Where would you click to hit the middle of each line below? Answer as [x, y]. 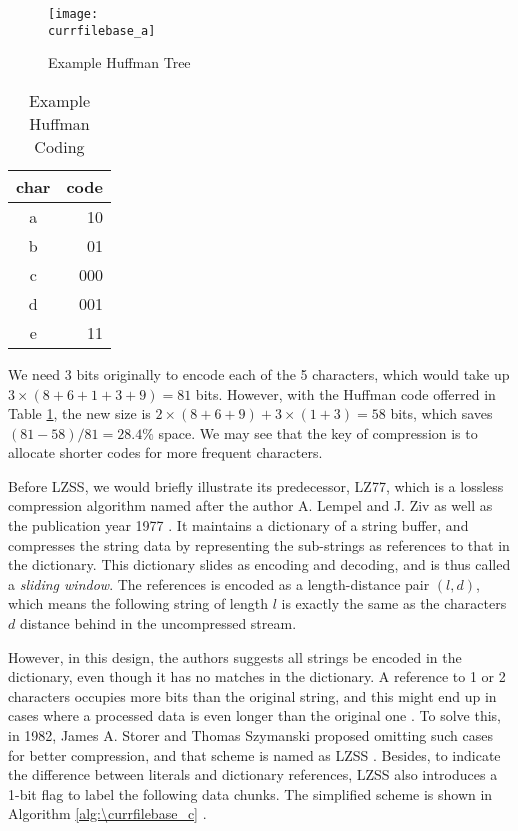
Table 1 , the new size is [79, 413]
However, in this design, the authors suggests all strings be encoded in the [235, 656]
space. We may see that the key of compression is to [318, 432]
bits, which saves [441, 413]
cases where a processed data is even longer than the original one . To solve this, [254, 715]
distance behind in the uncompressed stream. [158, 623]
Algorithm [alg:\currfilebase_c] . [107, 813]
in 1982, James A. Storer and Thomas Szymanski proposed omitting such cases [250, 735]
